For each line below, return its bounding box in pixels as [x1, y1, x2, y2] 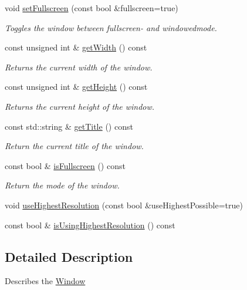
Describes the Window [5, 275, 86, 287]
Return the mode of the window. [5, 179, 120, 191]
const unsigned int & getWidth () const [5, 41, 147, 53]
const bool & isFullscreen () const [5, 159, 126, 171]
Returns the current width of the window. [5, 60, 153, 73]
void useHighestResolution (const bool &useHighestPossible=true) [5, 198, 243, 211]
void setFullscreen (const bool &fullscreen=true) [5, 2, 178, 14]
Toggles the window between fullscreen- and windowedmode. [5, 21, 217, 33]
